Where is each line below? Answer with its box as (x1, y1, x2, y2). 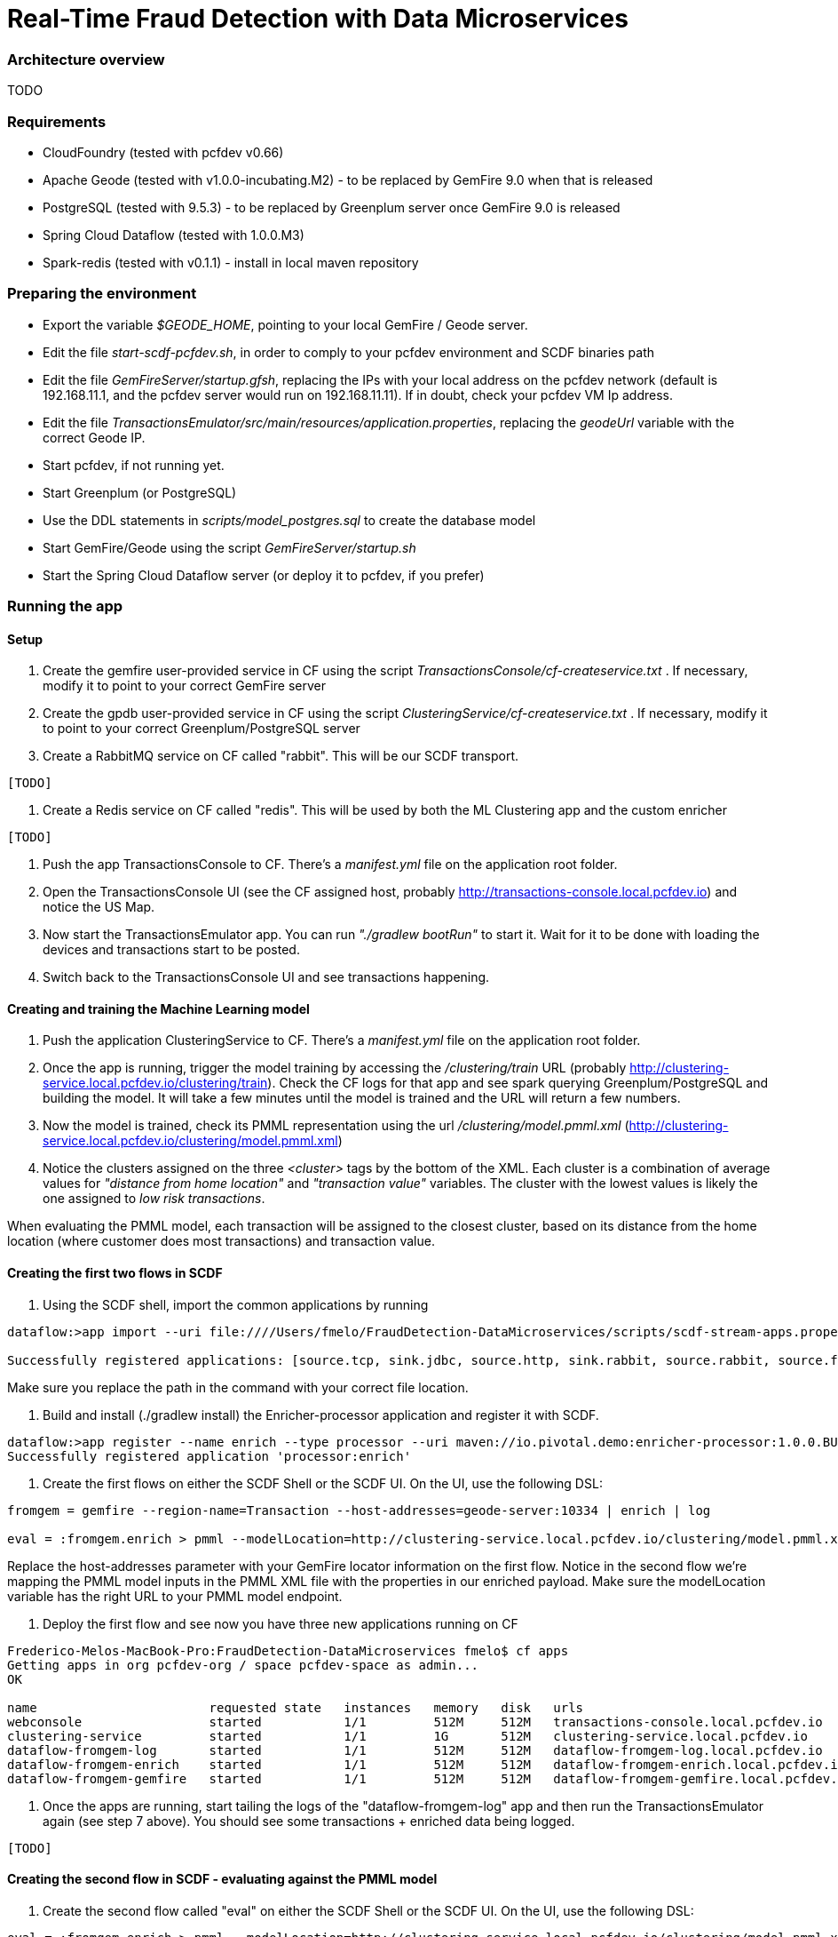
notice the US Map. (43, 899, 155, 915)
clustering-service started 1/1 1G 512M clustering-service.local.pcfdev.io (7, 1728, 808, 1743)
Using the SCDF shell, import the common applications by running (43, 1296, 429, 1312)
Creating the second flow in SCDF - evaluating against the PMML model (7, 1871, 438, 1887)
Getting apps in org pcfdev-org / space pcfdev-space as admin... (7, 1657, 479, 1672)
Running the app (7, 597, 123, 615)
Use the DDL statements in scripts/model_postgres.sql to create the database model (43, 512, 536, 528)
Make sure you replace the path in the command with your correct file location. (7, 1379, 469, 1395)
